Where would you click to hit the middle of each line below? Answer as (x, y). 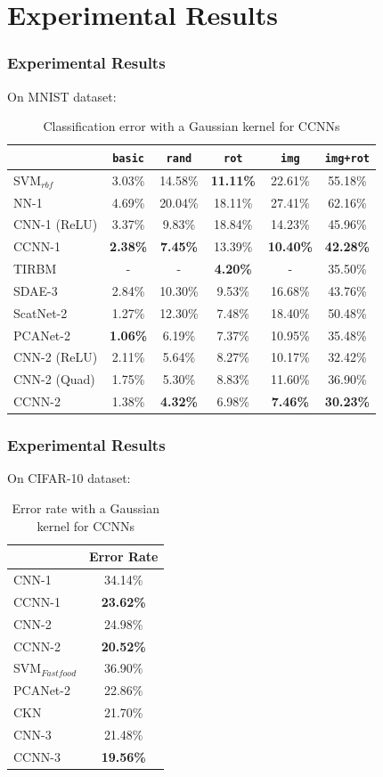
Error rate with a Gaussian (86, 508)
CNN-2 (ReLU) (56, 357)
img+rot (347, 158)
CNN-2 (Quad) (54, 379)
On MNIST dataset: (62, 96)
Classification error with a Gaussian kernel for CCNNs (191, 126)
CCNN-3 (37, 756)
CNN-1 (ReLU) (56, 224)
